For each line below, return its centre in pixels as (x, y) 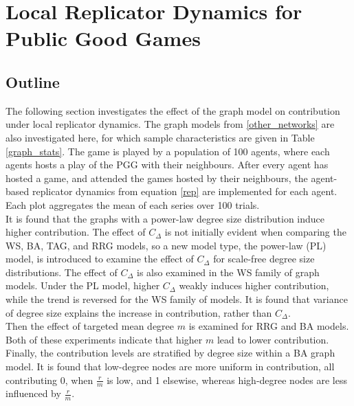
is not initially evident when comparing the (255, 232)
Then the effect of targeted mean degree (90, 326)
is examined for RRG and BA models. (269, 326)
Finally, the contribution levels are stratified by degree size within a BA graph (170, 353)
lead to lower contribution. (273, 339)
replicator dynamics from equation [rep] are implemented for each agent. (185, 191)
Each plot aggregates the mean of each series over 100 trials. (133, 204)
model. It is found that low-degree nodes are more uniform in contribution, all (170, 366)
